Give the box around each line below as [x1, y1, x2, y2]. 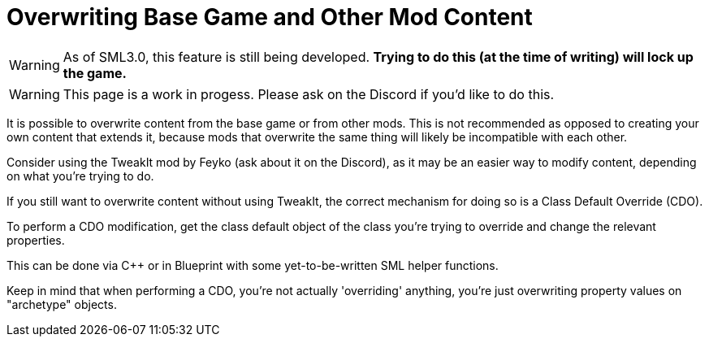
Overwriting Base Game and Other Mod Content [6, 3, 533, 31]
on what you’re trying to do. [6, 168, 154, 183]
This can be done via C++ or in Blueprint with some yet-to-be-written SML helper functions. [6, 258, 499, 272]
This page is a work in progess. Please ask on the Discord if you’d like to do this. [63, 85, 555, 102]
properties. [6, 232, 65, 247]
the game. [63, 64, 127, 81]
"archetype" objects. [6, 297, 117, 311]
